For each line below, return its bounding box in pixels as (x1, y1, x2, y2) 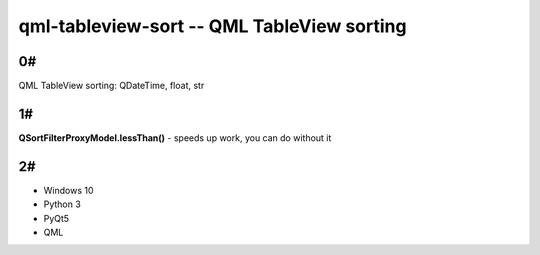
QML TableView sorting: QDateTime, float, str (18, 80, 205, 92)
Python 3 (43, 198, 82, 210)
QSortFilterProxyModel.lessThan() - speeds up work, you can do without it (18, 131, 332, 144)
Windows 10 (43, 184, 94, 196)
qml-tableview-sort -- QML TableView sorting (18, 15, 407, 37)
